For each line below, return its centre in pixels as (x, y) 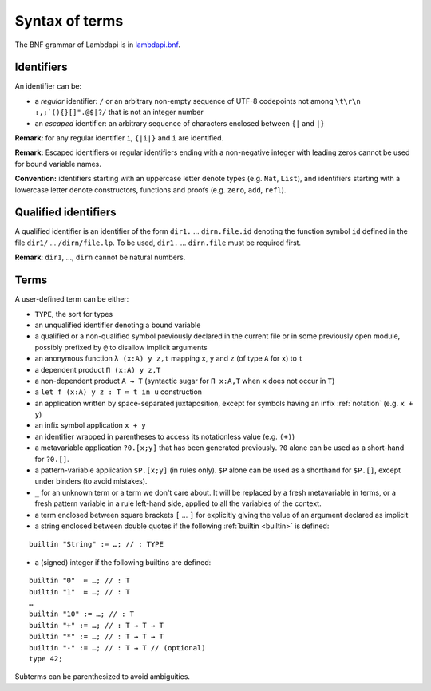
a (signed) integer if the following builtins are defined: (123, 562)
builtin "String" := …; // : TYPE (96, 544)
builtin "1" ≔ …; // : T (80, 592)
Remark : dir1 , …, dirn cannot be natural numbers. (100, 257)
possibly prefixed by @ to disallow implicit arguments (121, 347)
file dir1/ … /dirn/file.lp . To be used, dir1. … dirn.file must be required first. (158, 243)
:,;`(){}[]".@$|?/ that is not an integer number (119, 113)
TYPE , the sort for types (74, 314)
